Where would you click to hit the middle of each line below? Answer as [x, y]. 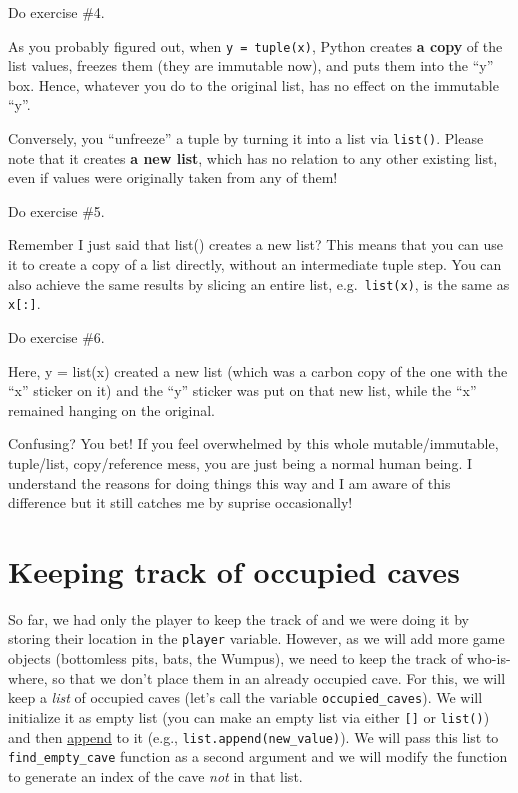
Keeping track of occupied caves [234, 570]
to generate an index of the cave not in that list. [155, 775]
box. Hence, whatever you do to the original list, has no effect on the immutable [253, 84]
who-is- [488, 658]
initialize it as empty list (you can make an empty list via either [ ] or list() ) [249, 716]
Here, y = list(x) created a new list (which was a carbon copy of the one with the [258, 370]
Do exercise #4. [56, 12]
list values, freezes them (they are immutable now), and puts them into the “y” [251, 65]
